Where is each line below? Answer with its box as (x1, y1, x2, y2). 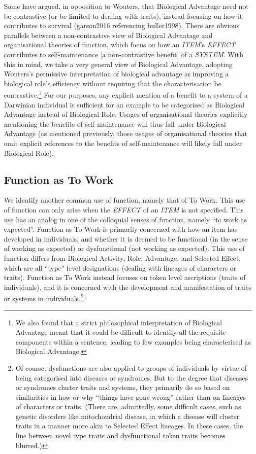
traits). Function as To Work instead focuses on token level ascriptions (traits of (4, 272, 246, 282)
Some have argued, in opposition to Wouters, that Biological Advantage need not (4, 1, 249, 11)
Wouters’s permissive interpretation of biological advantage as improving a (4, 69, 229, 79)
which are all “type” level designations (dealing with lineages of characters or (4, 262, 236, 273)
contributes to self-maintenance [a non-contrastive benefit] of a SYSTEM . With (4, 49, 243, 59)
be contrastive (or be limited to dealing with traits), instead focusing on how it (4, 10, 243, 21)
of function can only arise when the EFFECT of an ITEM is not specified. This (4, 204, 244, 214)
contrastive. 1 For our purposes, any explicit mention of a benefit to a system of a (4, 88, 248, 100)
